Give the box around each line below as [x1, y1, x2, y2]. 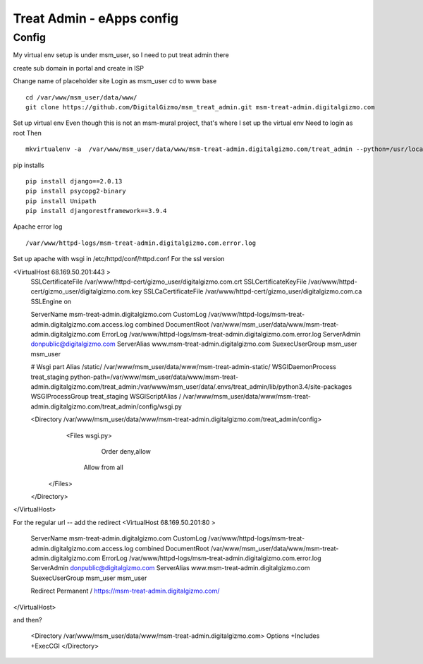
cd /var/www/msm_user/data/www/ [25, 93, 137, 102]
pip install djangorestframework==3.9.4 [25, 207, 167, 215]
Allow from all [83, 463, 123, 472]
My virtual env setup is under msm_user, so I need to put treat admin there [13, 51, 229, 59]
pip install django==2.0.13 [25, 177, 123, 185]
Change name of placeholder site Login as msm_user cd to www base [13, 77, 217, 85]
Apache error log [13, 222, 63, 231]
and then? [13, 615, 42, 624]
